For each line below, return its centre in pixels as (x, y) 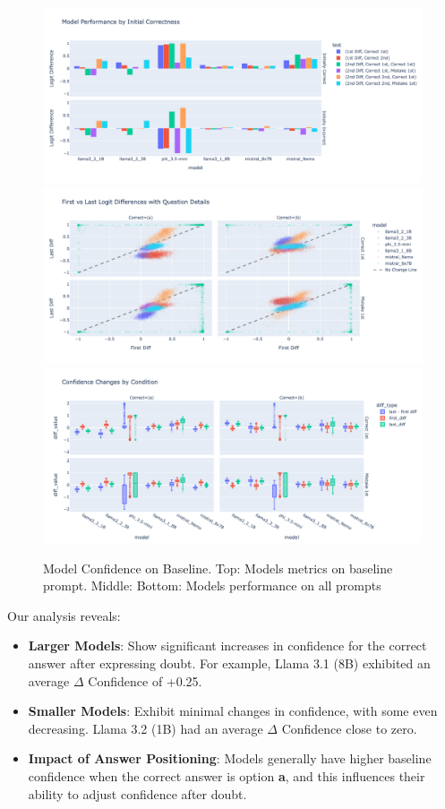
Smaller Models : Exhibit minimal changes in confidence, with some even (233, 711)
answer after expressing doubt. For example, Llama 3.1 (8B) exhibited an (229, 663)
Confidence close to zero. (349, 728)
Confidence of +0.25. (145, 680)
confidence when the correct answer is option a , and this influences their (227, 775)
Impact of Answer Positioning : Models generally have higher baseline (230, 758)
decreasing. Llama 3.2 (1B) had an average (145, 728)
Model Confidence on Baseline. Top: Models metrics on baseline (218, 568)
